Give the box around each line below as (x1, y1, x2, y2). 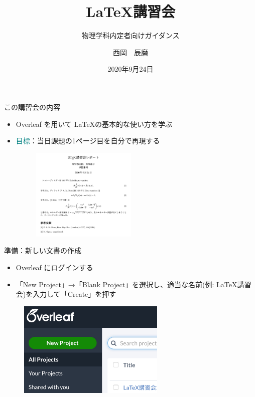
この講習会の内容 (4, 101, 60, 112)
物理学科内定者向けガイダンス (81, 30, 180, 41)
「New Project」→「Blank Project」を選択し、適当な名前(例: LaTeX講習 (16, 279, 251, 289)
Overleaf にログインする (16, 262, 93, 273)
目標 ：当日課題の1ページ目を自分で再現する (16, 135, 160, 146)
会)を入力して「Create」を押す (16, 289, 116, 299)
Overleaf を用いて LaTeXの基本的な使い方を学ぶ (16, 118, 173, 129)
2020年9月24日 (107, 64, 154, 74)
